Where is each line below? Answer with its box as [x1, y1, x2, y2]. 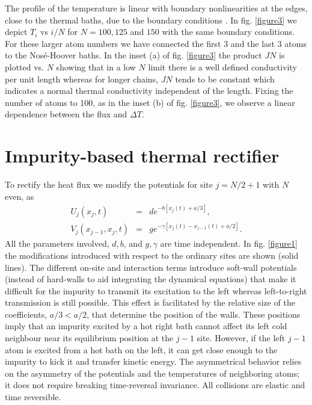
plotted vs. [5, 60, 44, 73]
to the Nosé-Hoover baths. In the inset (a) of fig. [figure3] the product [5, 49, 262, 61]
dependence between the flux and [5, 108, 127, 120]
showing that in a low [56, 60, 136, 73]
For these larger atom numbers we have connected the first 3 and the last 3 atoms [5, 37, 307, 49]
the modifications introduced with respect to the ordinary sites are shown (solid [5, 249, 299, 261]
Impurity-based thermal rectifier [5, 143, 280, 168]
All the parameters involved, [5, 237, 109, 250]
